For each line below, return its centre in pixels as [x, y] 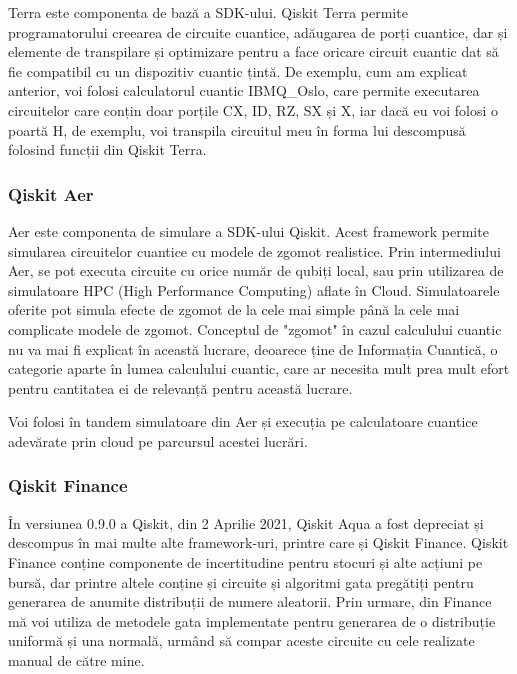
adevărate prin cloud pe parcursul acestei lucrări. [158, 440]
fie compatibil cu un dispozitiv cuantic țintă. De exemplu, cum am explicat [238, 70]
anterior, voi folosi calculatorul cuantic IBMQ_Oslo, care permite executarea [244, 90]
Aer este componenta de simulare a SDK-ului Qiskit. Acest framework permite [248, 230]
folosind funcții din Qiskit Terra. [107, 149]
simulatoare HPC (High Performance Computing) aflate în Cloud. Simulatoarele [254, 289]
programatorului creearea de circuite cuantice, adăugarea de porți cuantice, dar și [258, 31]
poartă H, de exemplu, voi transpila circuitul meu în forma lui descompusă [237, 129]
